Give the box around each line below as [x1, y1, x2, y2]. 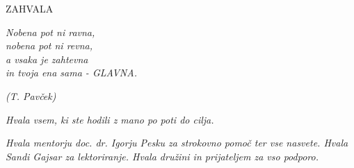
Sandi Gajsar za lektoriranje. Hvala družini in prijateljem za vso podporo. [6, 149, 319, 163]
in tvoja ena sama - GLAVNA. [6, 65, 137, 80]
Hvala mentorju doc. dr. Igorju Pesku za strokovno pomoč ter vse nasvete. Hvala [6, 135, 348, 150]
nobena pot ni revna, [6, 38, 93, 53]
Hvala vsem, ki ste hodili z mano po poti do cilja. [6, 112, 214, 126]
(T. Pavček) [6, 88, 56, 103]
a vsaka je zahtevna [6, 51, 88, 66]
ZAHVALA [6, 1, 54, 15]
